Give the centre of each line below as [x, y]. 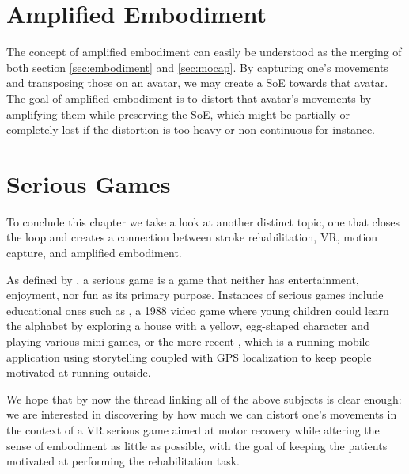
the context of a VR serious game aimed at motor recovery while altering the [193, 429]
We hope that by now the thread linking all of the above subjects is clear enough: [204, 398]
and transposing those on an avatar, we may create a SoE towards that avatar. [197, 83]
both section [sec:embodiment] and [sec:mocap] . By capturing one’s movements [197, 67]
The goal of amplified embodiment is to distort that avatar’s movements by [189, 98]
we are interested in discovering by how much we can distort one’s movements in [202, 414]
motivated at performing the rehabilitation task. [123, 461]
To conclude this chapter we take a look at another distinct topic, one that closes [203, 221]
